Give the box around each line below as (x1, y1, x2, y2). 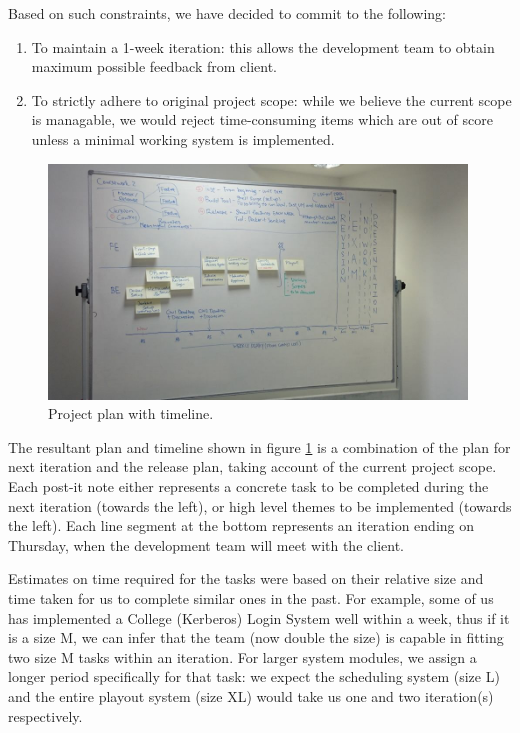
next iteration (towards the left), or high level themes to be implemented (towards (8, 495, 512, 516)
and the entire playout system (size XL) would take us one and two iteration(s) (8, 685, 494, 706)
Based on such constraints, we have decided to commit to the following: (8, 3, 446, 23)
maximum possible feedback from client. (31, 56, 277, 77)
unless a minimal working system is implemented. (31, 128, 335, 149)
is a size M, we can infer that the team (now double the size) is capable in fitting (8, 627, 504, 648)
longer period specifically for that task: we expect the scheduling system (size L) (8, 666, 500, 687)
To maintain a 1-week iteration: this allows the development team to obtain (31, 36, 495, 57)
